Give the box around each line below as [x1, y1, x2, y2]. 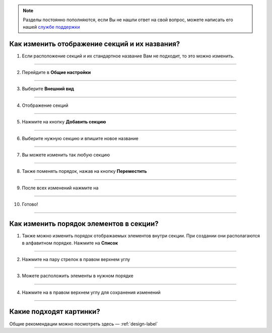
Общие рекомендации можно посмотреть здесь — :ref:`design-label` [9, 320, 158, 327]
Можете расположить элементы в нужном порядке [22, 273, 133, 279]
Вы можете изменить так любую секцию [22, 152, 110, 158]
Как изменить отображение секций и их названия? [9, 39, 180, 48]
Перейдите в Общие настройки [22, 70, 91, 76]
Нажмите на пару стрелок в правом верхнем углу [22, 256, 130, 262]
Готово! [22, 202, 38, 208]
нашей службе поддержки [23, 24, 80, 30]
